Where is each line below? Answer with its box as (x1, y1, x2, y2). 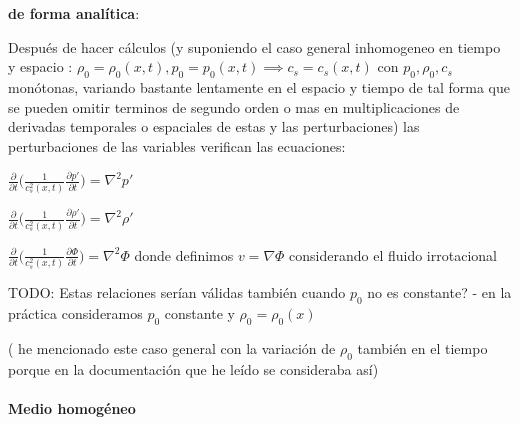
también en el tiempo (357, 337, 488, 358)
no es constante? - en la (367, 282, 512, 303)
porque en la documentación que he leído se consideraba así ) (8, 358, 379, 379)
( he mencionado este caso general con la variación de (8, 337, 336, 358)
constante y (164, 303, 235, 324)
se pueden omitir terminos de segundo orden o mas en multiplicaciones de (8, 96, 460, 117)
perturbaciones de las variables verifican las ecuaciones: (8, 135, 346, 156)
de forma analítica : (8, 3, 140, 23)
